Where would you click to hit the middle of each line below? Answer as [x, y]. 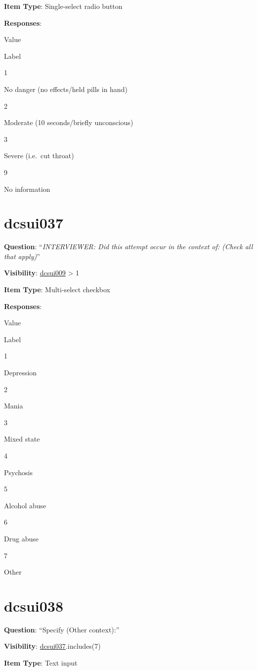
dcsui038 [34, 605]
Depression [21, 372]
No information [27, 189]
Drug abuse [21, 538]
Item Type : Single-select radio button [63, 6]
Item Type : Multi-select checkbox [57, 290]
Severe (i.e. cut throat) [39, 156]
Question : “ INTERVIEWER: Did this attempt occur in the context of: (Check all [128, 246]
